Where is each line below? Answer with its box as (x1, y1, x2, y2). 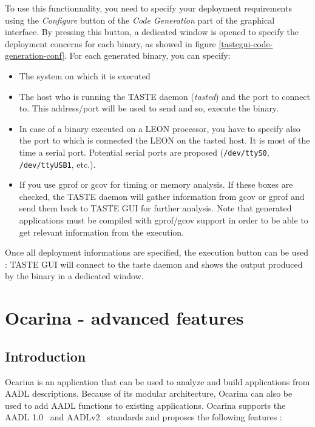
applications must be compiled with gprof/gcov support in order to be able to (19, 214, 308, 227)
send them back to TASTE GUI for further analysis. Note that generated (19, 202, 292, 214)
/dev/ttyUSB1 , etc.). (19, 157, 96, 170)
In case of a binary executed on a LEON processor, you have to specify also (19, 122, 300, 134)
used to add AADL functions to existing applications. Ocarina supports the (5, 399, 286, 411)
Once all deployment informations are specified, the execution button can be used (5, 246, 309, 259)
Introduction (5, 346, 86, 365)
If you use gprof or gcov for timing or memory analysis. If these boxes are (19, 178, 293, 191)
